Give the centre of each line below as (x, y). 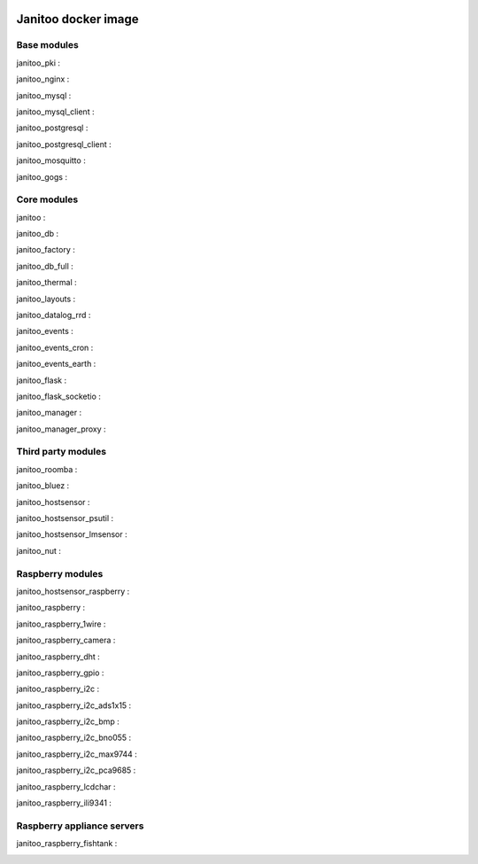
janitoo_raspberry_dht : (58, 657)
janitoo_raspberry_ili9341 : (64, 803)
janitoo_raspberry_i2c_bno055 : (74, 738)
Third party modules (61, 452)
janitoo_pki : (39, 63)
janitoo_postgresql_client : (64, 144)
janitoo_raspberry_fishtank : (67, 844)
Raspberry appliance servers (80, 826)
